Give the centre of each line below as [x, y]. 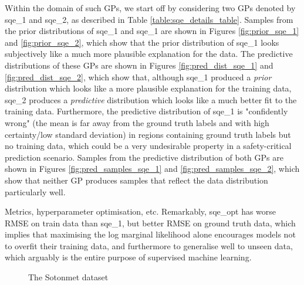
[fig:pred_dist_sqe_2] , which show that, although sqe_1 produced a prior [138, 77]
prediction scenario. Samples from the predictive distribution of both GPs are [144, 157]
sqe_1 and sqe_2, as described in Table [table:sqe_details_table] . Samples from [149, 19]
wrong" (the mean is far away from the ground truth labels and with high [137, 122]
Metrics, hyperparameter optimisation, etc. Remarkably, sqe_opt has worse [141, 211]
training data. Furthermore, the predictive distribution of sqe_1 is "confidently [146, 111]
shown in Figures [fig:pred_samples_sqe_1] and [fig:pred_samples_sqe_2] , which [152, 169]
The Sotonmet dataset [68, 277]
